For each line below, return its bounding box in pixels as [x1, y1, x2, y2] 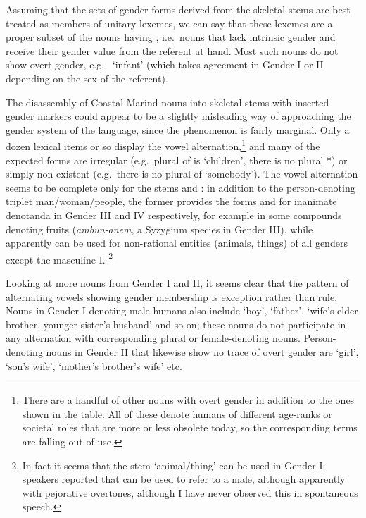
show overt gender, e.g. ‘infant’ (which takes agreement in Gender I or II [6, 57, 324, 72]
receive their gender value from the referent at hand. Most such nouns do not [6, 43, 339, 58]
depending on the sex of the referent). [6, 70, 168, 85]
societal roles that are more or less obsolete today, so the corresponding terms [22, 420, 358, 435]
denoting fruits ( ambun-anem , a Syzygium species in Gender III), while [6, 221, 313, 236]
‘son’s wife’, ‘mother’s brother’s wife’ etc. [6, 358, 182, 373]
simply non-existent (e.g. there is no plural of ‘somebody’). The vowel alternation [6, 166, 358, 181]
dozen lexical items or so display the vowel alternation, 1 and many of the [6, 137, 320, 153]
